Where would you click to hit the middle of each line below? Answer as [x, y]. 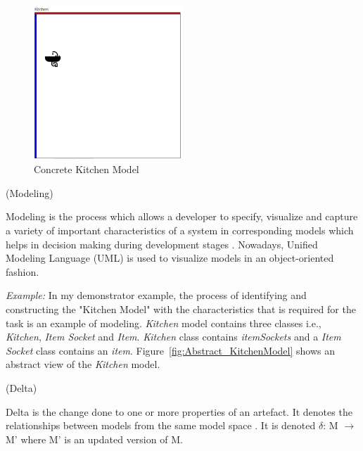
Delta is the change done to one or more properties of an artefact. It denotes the [179, 411]
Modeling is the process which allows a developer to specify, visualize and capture [182, 216]
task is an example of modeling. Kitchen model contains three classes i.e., [164, 323]
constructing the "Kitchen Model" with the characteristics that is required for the [181, 309]
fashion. [23, 271]
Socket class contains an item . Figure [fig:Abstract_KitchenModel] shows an [170, 350]
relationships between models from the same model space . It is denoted [161, 425]
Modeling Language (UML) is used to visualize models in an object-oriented [170, 258]
